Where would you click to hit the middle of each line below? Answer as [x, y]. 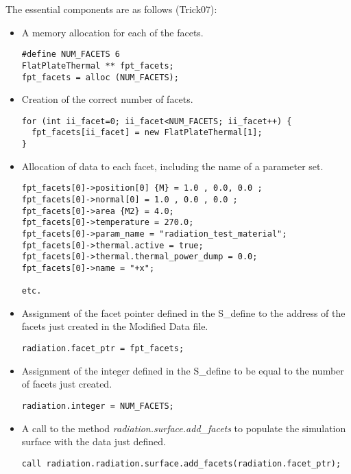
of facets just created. [67, 384]
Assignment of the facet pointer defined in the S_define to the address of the [183, 312]
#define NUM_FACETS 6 [71, 55]
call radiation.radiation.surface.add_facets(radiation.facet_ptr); [181, 463]
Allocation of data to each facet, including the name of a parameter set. [172, 166]
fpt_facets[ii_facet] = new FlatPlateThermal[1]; [147, 133]
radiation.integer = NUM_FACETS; [98, 406]
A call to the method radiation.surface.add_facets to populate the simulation [184, 428]
